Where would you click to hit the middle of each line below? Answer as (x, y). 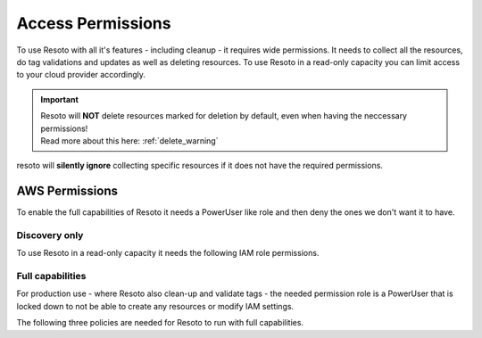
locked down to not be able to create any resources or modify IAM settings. (155, 306)
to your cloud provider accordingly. (81, 75)
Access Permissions (94, 23)
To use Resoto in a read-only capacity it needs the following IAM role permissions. (168, 253)
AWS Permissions (67, 191)
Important (60, 99)
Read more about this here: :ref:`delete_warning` (129, 140)
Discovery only (50, 235)
